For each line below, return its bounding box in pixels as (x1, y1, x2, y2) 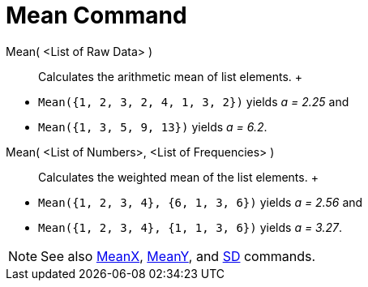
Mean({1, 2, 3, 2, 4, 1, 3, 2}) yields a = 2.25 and (38, 94, 349, 109)
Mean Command (6, 2, 187, 29)
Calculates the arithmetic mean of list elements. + (38, 69, 303, 84)
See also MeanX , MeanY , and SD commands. (41, 247, 316, 264)
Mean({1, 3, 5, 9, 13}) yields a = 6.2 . (38, 119, 267, 134)
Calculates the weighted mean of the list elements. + (38, 169, 319, 184)
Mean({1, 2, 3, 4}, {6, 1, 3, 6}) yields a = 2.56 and (38, 195, 363, 209)
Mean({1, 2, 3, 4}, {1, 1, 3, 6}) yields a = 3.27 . (38, 220, 342, 234)
